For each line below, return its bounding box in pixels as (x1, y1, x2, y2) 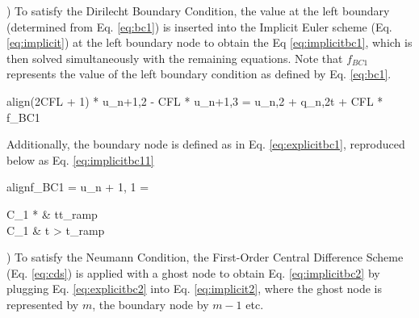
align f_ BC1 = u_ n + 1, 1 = (6, 178, 149, 195)
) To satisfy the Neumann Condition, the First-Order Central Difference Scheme (6, 249, 404, 266)
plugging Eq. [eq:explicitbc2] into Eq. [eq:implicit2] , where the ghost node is (6, 280, 382, 297)
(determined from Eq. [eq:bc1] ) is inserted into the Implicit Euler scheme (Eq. (6, 18, 392, 35)
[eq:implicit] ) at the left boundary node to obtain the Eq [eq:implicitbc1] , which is (6, 34, 413, 51)
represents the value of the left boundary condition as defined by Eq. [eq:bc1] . (6, 65, 392, 82)
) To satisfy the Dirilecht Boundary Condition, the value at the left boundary (6, 2, 390, 19)
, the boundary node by (92, 295, 209, 312)
